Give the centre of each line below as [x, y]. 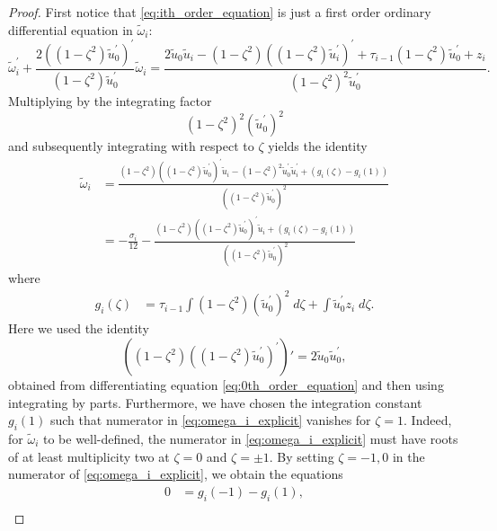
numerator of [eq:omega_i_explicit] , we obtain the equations [176, 474]
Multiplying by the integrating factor [110, 101]
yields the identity [318, 146]
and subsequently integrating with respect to [131, 146]
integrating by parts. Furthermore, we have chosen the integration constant [215, 402]
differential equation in [71, 29]
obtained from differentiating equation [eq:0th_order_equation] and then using [226, 385]
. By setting [302, 456]
